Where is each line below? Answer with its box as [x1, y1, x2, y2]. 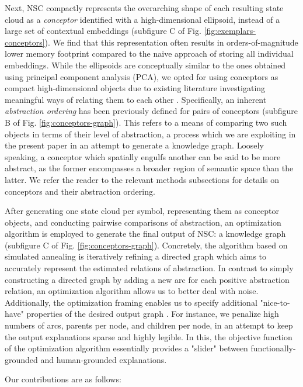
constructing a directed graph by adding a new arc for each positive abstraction [5, 273, 290, 285]
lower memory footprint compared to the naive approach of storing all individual [5, 47, 294, 60]
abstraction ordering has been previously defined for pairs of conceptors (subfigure [5, 105, 298, 117]
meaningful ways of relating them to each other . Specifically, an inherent [5, 93, 267, 105]
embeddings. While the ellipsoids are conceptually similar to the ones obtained [5, 58, 286, 71]
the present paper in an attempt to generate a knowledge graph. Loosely [5, 139, 264, 151]
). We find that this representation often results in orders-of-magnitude [44, 36, 298, 48]
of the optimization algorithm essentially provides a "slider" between [5, 342, 248, 354]
